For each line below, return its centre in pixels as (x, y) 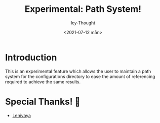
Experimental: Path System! (83, 9)
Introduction (31, 57)
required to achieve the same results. (43, 82)
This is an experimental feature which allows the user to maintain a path (78, 71)
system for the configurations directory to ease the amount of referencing (80, 76)
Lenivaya (21, 115)
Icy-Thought (83, 23)
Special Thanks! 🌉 (43, 102)
